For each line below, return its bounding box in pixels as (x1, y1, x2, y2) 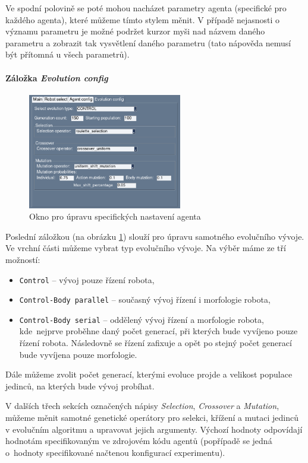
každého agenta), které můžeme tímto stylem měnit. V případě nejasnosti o (5, 13, 280, 26)
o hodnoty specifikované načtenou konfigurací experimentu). (5, 446, 225, 458)
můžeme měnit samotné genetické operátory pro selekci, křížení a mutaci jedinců (5, 411, 298, 424)
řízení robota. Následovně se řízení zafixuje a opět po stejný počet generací (19, 337, 292, 349)
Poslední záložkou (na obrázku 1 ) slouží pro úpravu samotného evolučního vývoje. (5, 230, 304, 242)
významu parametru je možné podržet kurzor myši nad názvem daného (5, 25, 265, 37)
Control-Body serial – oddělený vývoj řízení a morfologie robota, (19, 313, 264, 325)
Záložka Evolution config (5, 71, 108, 84)
